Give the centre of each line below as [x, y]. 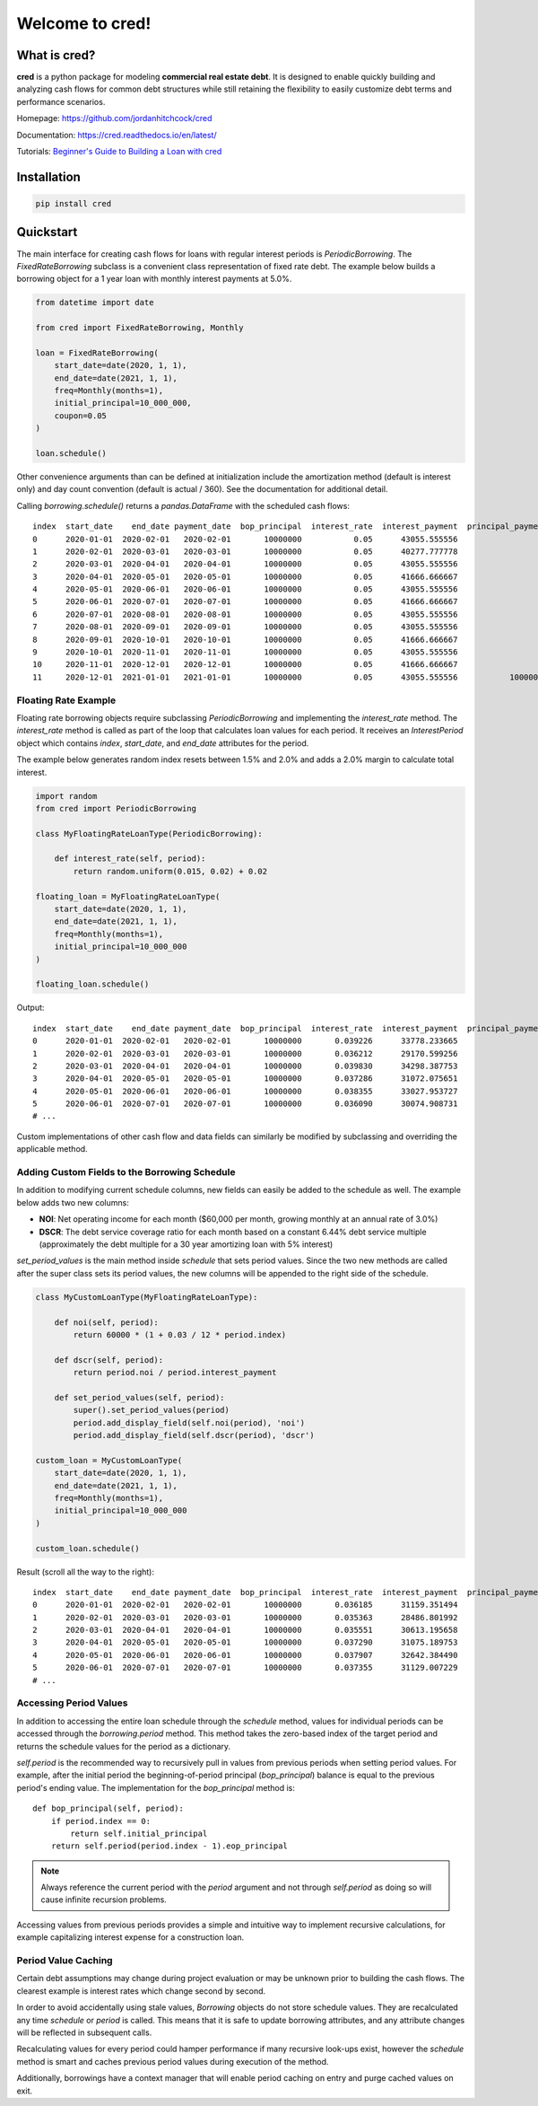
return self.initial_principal [139, 1833]
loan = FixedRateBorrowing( [97, 353]
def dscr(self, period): [109, 1360]
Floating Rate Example [66, 700]
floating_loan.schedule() [92, 984]
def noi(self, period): [106, 1322]
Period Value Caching [65, 1961]
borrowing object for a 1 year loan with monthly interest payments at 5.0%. [154, 279]
